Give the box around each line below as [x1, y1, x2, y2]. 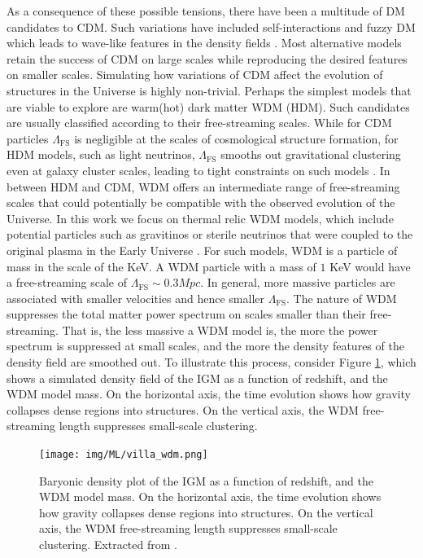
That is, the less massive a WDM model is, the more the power [62, 321, 378, 338]
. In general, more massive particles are [200, 274, 395, 291]
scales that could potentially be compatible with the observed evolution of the [7, 194, 395, 211]
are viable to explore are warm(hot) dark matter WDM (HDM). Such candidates [7, 98, 410, 115]
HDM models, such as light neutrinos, [7, 146, 195, 163]
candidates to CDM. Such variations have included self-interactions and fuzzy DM [7, 18, 416, 35]
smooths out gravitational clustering [220, 146, 401, 163]
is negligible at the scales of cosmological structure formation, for [74, 130, 399, 147]
